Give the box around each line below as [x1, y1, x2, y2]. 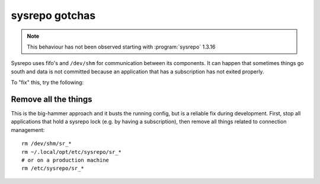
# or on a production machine [21, 157, 110, 163]
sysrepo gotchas [11, 9, 96, 22]
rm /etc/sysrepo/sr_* [21, 165, 84, 172]
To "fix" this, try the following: [11, 79, 84, 86]
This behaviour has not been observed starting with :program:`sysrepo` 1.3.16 [27, 43, 216, 50]
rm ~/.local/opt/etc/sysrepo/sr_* [21, 149, 121, 155]
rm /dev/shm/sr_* [21, 140, 72, 147]
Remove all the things [11, 94, 92, 104]
